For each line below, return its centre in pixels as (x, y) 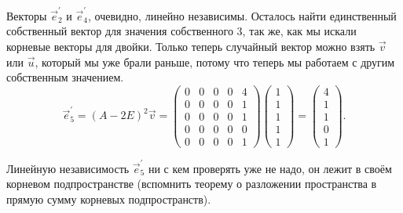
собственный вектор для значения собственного (120, 31)
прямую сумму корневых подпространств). (109, 199)
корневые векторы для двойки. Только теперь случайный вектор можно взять (191, 46)
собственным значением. (65, 77)
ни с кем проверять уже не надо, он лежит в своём (270, 168)
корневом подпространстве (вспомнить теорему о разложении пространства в (192, 184)
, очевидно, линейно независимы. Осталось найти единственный (242, 15)
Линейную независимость (68, 168)
